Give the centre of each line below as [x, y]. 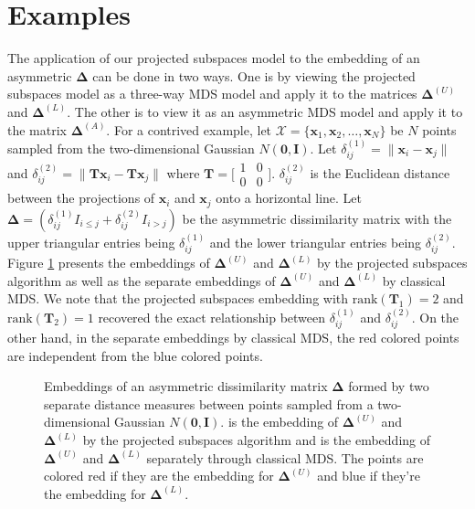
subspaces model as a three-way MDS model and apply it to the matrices [212, 94]
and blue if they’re [369, 476]
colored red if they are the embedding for [159, 476]
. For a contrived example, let [189, 129]
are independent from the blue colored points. [135, 355]
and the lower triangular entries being [316, 242]
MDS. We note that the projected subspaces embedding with [178, 298]
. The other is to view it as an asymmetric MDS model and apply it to [265, 111]
